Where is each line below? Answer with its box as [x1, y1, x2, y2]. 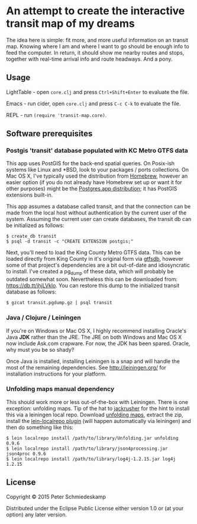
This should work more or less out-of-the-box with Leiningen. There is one [6, 398, 188, 405]
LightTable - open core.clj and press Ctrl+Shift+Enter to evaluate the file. [6, 88, 189, 96]
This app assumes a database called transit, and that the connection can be [6, 203, 191, 210]
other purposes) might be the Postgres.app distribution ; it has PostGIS [6, 185, 177, 192]
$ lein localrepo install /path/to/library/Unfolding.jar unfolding [6, 435, 179, 441]
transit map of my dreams [6, 17, 135, 30]
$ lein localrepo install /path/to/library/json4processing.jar [6, 446, 168, 452]
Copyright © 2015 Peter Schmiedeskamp [6, 493, 106, 500]
